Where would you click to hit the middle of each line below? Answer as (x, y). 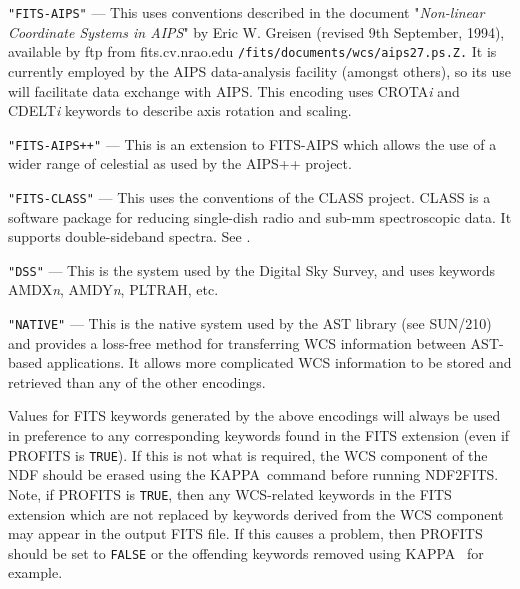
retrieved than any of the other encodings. (137, 381)
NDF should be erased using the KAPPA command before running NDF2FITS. (253, 474)
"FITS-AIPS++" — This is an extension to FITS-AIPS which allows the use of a (252, 143)
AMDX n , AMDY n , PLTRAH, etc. (113, 289)
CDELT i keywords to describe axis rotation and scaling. (180, 110)
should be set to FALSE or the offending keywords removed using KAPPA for (246, 552)
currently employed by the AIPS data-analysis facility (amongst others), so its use (259, 70)
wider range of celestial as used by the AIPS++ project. (180, 163)
